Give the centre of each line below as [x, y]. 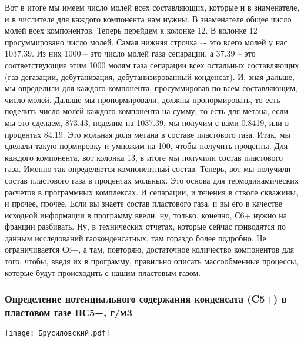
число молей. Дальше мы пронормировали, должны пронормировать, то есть [143, 99]
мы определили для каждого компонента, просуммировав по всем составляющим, [151, 88]
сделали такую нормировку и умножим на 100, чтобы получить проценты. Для [146, 146]
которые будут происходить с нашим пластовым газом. [103, 272]
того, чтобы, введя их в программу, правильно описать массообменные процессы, [152, 261]
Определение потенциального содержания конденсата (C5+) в [146, 299]
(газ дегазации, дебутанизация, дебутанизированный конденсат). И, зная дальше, [150, 76]
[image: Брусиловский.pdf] [57, 333]
